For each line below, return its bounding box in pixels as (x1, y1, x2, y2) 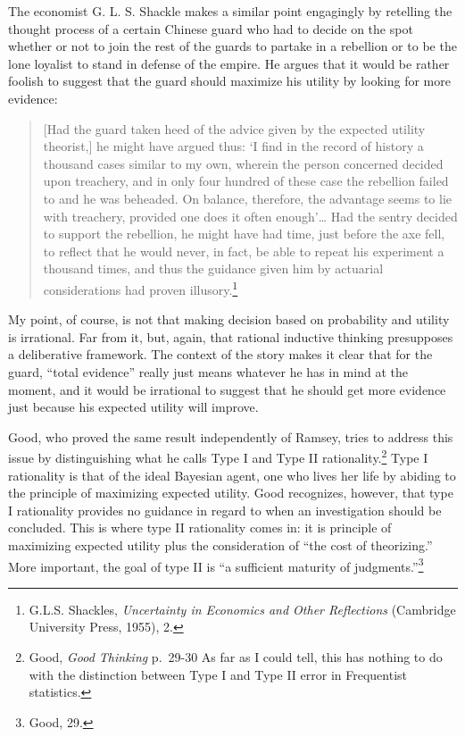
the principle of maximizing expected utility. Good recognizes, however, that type (8, 483, 453, 502)
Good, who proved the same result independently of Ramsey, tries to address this (8, 427, 453, 446)
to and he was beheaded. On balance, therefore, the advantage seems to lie (43, 188, 453, 207)
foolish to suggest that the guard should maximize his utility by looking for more (8, 71, 451, 90)
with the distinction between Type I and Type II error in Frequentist (29, 665, 408, 683)
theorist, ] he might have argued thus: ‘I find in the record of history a (43, 137, 424, 155)
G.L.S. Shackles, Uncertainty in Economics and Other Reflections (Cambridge (29, 599, 456, 618)
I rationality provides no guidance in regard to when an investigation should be (8, 500, 442, 519)
